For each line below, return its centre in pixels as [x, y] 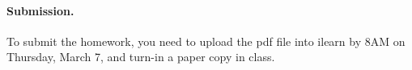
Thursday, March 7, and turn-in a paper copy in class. [141, 57]
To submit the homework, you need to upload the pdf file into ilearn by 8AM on [206, 41]
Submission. [40, 10]
